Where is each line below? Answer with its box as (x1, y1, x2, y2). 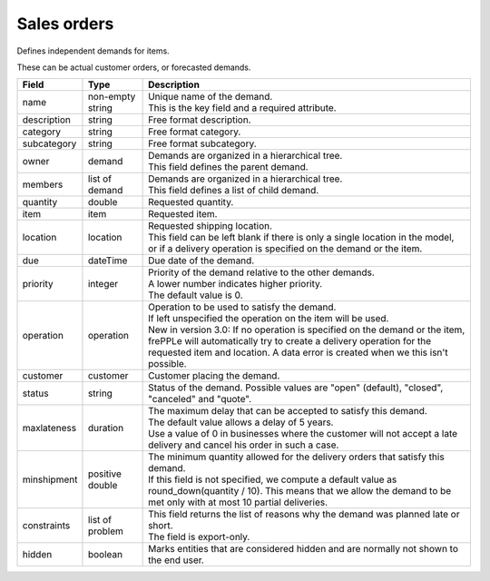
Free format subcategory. (148, 137, 258, 150)
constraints (22, 519, 71, 532)
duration (87, 422, 124, 435)
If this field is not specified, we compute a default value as (148, 473, 397, 486)
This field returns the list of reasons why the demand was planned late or (148, 508, 460, 521)
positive (87, 468, 122, 480)
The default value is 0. (148, 289, 244, 301)
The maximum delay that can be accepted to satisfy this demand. (148, 405, 428, 418)
